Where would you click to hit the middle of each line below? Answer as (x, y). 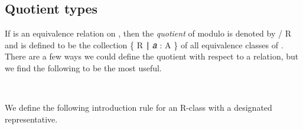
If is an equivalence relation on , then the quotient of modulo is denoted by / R (148, 33)
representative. (31, 119)
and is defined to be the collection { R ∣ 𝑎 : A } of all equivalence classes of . (144, 44)
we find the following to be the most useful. (83, 67)
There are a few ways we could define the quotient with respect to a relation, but (152, 56)
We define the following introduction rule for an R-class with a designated (139, 107)
